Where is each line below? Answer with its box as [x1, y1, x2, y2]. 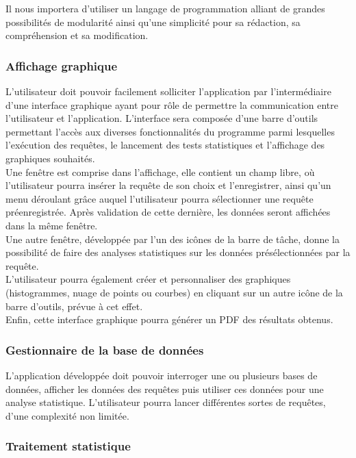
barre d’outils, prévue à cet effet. [5, 298, 143, 313]
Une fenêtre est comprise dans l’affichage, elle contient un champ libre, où [5, 164, 315, 179]
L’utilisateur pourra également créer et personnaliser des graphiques [5, 272, 291, 286]
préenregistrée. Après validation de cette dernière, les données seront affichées [5, 205, 331, 219]
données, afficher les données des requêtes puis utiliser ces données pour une [5, 381, 324, 396]
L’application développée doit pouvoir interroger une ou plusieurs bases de [5, 368, 318, 382]
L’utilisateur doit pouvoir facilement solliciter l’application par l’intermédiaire [5, 84, 331, 98]
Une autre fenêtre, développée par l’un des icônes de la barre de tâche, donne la [5, 231, 340, 246]
